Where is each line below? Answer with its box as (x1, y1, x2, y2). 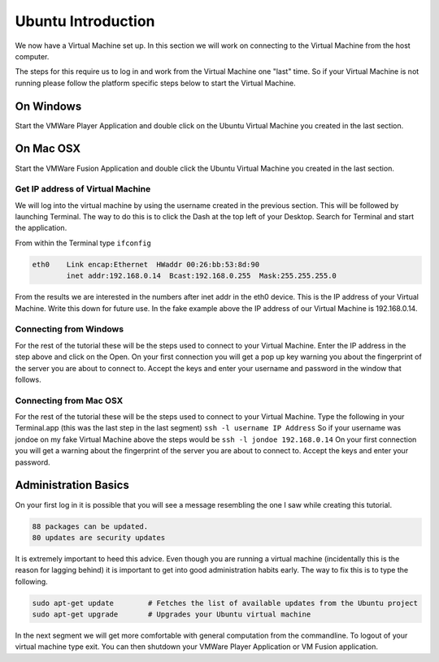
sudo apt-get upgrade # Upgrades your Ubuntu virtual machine (32, 610, 311, 619)
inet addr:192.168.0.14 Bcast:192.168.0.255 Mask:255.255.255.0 (66, 271, 337, 280)
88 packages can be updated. (32, 521, 149, 531)
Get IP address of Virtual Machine (15, 184, 151, 195)
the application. (15, 223, 67, 233)
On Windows (15, 99, 82, 113)
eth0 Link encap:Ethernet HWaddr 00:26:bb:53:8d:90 (32, 260, 260, 269)
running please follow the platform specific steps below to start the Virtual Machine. (15, 78, 296, 88)
